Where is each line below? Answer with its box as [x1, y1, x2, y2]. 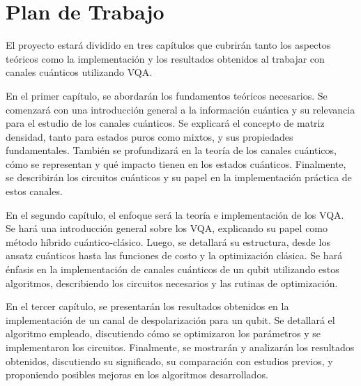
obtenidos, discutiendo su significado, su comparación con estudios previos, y [6, 353, 333, 368]
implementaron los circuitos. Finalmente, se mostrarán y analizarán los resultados [6, 340, 355, 354]
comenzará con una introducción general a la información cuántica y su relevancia [6, 102, 355, 116]
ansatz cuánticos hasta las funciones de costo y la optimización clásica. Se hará [6, 248, 343, 263]
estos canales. [6, 184, 63, 199]
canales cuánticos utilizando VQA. [6, 65, 153, 79]
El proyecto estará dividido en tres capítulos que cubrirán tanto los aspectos [6, 38, 331, 52]
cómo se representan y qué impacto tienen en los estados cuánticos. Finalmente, [6, 156, 346, 171]
